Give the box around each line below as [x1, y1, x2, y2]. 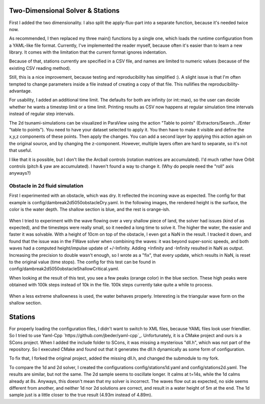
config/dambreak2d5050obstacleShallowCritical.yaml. [9, 266, 120, 272]
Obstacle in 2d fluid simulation [9, 183, 83, 189]
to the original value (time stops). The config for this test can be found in [9, 259, 156, 265]
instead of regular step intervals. [9, 111, 75, 117]
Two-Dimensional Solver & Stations [9, 6, 120, 15]
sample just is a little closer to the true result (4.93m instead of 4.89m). [9, 392, 153, 398]
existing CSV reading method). [9, 65, 71, 71]
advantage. [9, 88, 32, 94]
